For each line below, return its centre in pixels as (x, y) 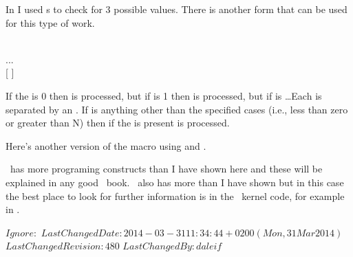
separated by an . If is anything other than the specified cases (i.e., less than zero (177, 109)
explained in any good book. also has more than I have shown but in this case (175, 182)
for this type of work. (50, 22)
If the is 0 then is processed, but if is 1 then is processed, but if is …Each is (164, 95)
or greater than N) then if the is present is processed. (118, 123)
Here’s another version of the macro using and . (106, 145)
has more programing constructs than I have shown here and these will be (166, 169)
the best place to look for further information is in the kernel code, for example (175, 195)
